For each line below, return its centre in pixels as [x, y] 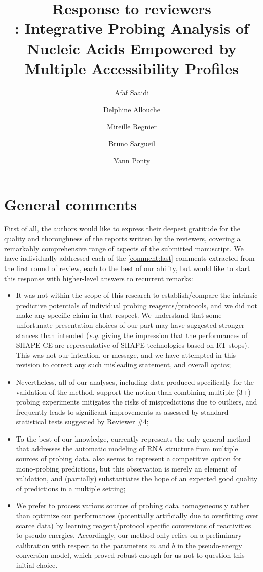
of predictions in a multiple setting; [71, 488]
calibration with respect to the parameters [82, 545]
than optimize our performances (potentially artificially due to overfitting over [137, 515]
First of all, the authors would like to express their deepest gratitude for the [122, 228]
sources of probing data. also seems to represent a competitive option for [129, 459]
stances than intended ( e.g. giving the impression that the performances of [132, 335]
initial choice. [37, 565]
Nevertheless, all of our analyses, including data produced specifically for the [135, 381]
